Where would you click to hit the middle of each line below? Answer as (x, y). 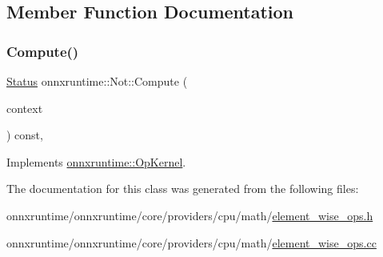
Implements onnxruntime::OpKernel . (96, 161)
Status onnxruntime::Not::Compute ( (97, 81)
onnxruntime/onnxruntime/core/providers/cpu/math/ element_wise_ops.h (190, 215)
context (25, 108)
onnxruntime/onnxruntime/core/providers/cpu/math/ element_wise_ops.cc (191, 242)
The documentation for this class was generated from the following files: (183, 189)
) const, (25, 135)
